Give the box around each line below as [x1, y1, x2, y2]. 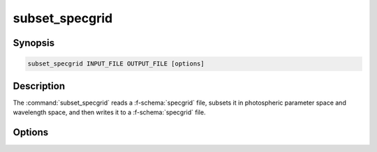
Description [13, 80, 66, 92]
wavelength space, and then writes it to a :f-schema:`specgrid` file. [13, 108, 206, 116]
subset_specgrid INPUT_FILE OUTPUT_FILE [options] [27, 60, 205, 68]
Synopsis [13, 37, 55, 49]
